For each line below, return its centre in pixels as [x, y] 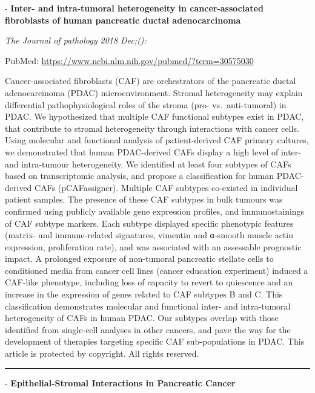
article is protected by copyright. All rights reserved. [102, 353]
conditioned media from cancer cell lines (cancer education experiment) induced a [157, 270]
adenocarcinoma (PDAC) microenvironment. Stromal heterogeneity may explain [154, 92]
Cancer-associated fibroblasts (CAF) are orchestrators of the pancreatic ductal [151, 81]
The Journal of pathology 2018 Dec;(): [76, 40]
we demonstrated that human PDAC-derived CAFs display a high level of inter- [153, 151]
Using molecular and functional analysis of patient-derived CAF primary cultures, [157, 140]
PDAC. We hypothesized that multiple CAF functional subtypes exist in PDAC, [154, 116]
